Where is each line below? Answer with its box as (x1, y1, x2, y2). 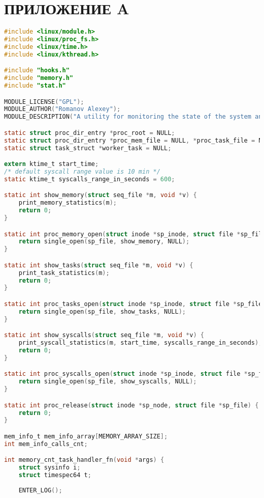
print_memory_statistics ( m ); (18, 199, 117, 207)
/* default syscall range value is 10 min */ (4, 168, 160, 175)
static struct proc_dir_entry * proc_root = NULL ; (4, 129, 175, 136)
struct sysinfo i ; (18, 464, 81, 472)
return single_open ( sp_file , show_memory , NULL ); (18, 238, 190, 245)
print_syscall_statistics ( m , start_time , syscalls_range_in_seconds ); (18, 339, 262, 347)
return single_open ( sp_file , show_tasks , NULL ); (18, 308, 186, 315)
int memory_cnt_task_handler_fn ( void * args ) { (4, 456, 164, 464)
